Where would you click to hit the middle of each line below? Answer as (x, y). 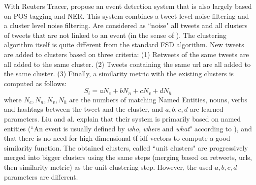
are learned (207, 109)
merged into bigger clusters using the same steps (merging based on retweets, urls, (128, 157)
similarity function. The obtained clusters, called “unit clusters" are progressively (126, 147)
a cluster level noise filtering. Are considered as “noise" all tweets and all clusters (126, 25)
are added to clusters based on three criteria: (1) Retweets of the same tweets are (127, 54)
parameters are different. (41, 176)
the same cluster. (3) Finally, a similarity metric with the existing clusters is (119, 74)
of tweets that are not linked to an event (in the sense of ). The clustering (115, 35)
